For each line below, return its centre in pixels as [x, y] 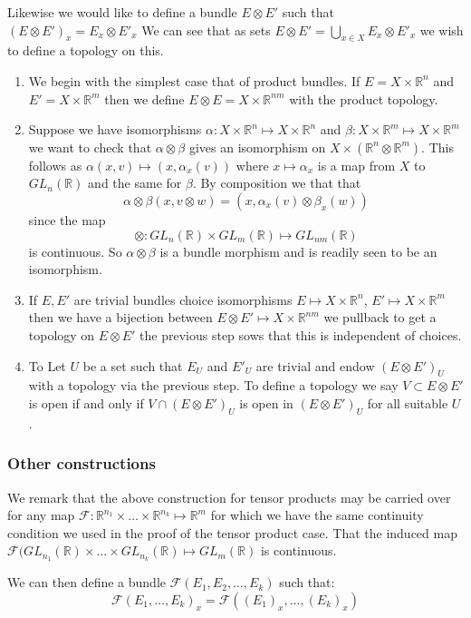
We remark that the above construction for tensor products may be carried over [229, 497]
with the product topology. [364, 98]
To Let [47, 365]
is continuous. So [75, 251]
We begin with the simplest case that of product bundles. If [194, 80]
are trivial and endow [315, 365]
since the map [67, 219]
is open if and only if [86, 402]
